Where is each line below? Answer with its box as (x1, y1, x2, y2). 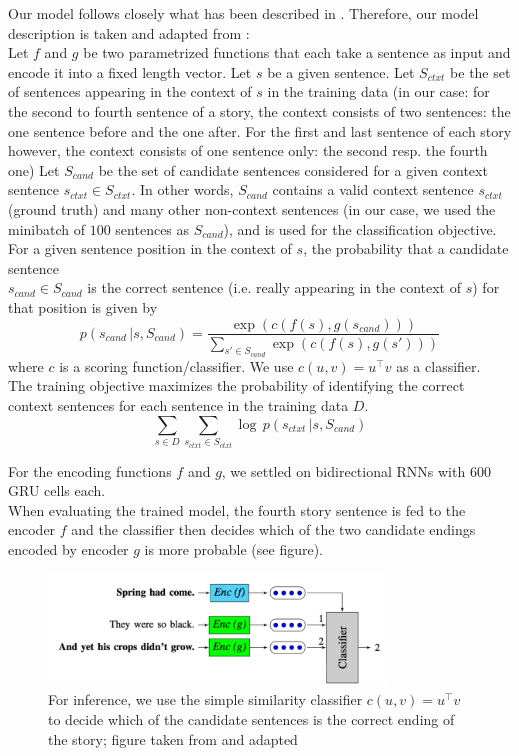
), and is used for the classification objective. (223, 218, 497, 239)
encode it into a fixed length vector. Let (8, 61, 252, 82)
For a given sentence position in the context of (8, 238, 292, 259)
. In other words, (131, 179, 234, 200)
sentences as (115, 218, 190, 239)
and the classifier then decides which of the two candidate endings (71, 519, 476, 540)
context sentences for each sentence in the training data (8, 394, 349, 415)
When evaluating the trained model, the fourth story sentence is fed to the (8, 499, 466, 520)
